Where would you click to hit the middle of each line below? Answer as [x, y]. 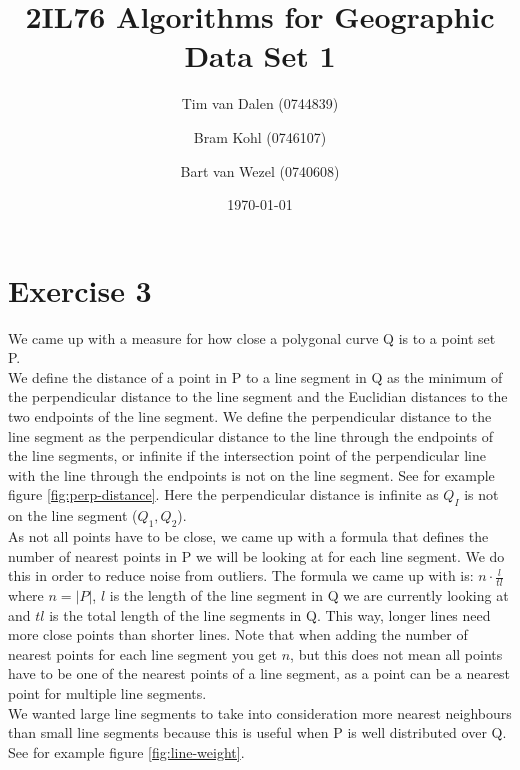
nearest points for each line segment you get [142, 653]
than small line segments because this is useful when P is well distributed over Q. [257, 732]
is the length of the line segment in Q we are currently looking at [309, 594]
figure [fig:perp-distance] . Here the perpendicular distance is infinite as [223, 494]
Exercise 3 [80, 289]
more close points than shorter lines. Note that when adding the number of [238, 634]
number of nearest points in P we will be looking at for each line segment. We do [256, 555]
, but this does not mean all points [396, 653]
